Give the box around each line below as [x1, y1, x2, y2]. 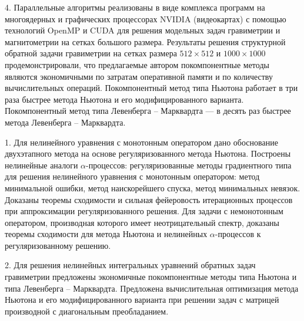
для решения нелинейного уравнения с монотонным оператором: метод [5, 170, 260, 183]
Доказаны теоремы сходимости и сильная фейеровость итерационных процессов [5, 193, 293, 205]
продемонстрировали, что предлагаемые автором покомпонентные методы [5, 58, 269, 70]
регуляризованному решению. [5, 239, 111, 251]
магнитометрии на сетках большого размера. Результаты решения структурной [5, 35, 286, 48]
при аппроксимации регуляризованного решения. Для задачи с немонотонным [5, 205, 283, 217]
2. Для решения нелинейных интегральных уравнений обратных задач [5, 259, 256, 271]
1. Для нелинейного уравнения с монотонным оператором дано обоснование [5, 136, 278, 148]
